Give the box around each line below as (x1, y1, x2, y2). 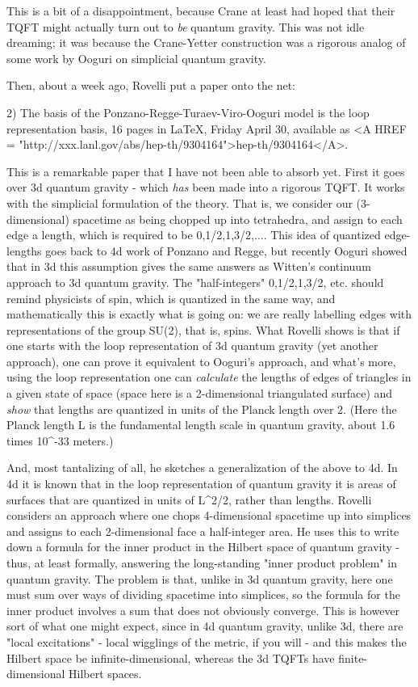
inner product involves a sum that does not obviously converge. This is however (6, 601, 400, 618)
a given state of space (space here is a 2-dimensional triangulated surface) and (6, 385, 393, 402)
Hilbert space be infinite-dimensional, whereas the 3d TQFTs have (6, 649, 335, 666)
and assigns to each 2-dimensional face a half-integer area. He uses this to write (6, 522, 399, 539)
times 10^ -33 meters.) (6, 432, 114, 449)
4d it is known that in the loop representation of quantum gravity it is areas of (6, 475, 396, 492)
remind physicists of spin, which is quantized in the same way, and (6, 289, 336, 306)
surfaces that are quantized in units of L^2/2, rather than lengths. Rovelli (6, 491, 372, 508)
